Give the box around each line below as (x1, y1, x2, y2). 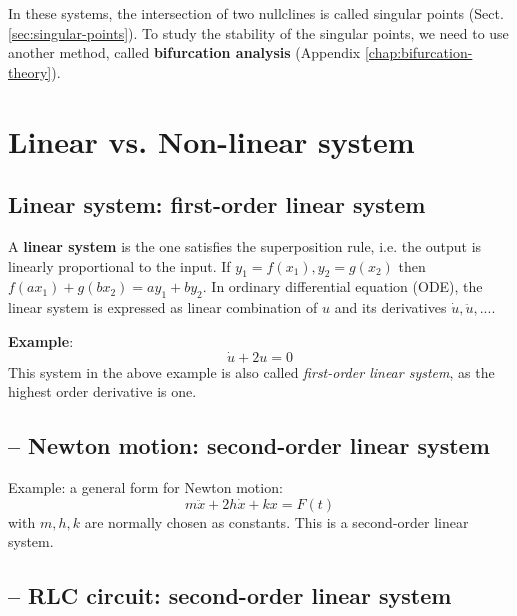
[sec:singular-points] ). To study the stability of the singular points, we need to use (8, 22, 509, 43)
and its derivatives (334, 297, 447, 318)
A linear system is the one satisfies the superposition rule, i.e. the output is (8, 235, 482, 256)
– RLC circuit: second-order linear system (8, 580, 452, 611)
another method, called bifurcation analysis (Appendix (8, 42, 361, 63)
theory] (8, 61, 52, 82)
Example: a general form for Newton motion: (8, 476, 283, 497)
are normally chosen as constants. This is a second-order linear (84, 511, 469, 532)
